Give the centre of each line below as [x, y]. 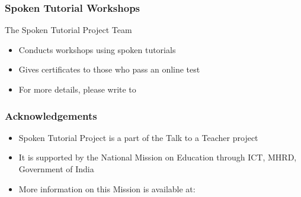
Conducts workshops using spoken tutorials [97, 49]
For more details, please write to [77, 89]
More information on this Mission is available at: [107, 188]
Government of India [56, 169]
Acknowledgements [51, 115]
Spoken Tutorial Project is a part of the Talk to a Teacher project [138, 137]
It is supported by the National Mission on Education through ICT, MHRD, [158, 157]
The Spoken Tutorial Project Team [68, 30]
